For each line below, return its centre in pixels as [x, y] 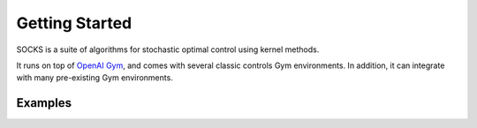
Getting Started [74, 23]
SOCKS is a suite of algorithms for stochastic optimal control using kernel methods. [168, 49]
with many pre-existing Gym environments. [95, 78]
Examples [44, 103]
